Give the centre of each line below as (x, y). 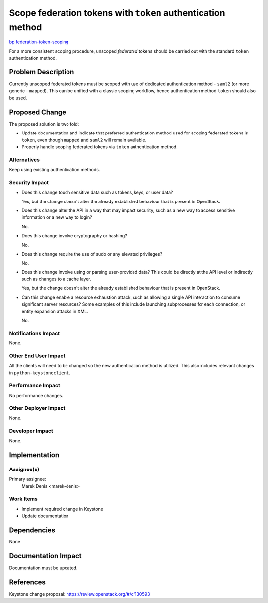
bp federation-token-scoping (39, 42)
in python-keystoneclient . (40, 373)
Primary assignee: (28, 479)
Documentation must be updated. (43, 568)
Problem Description (42, 72)
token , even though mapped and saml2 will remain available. (84, 140)
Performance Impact (35, 386)
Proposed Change (38, 112)
